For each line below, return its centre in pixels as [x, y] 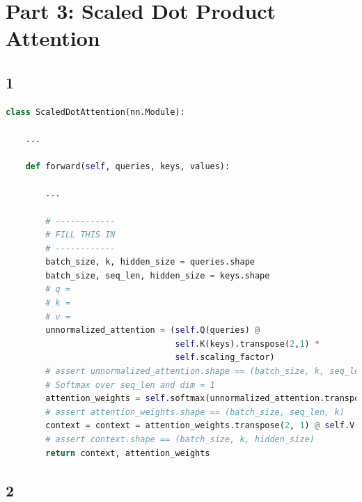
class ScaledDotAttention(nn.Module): [95, 112]
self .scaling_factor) [225, 358]
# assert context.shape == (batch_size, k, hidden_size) [180, 440]
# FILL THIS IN [80, 235]
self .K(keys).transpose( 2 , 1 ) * [247, 344]
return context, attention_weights [128, 453]
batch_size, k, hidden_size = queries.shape [150, 262]
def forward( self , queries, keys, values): [128, 167]
